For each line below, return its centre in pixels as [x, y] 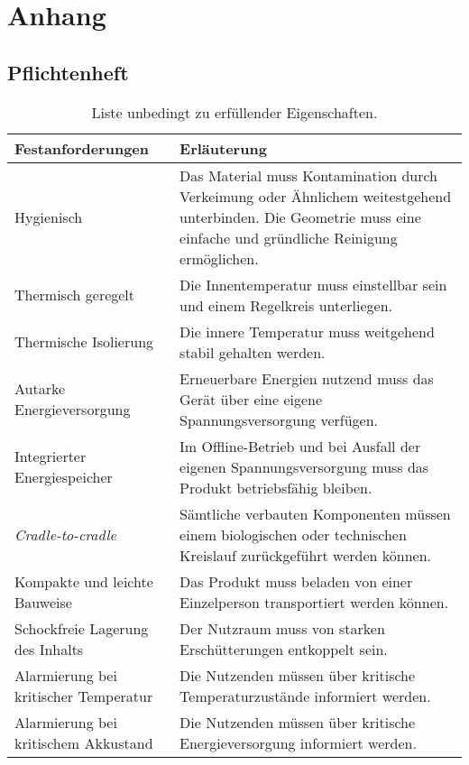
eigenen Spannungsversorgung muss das [304, 466]
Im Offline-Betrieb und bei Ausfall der [300, 446]
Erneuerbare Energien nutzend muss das [307, 378]
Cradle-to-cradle [65, 534]
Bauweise [43, 602]
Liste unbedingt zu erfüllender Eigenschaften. [234, 112]
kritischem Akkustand [84, 742]
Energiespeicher [64, 477]
